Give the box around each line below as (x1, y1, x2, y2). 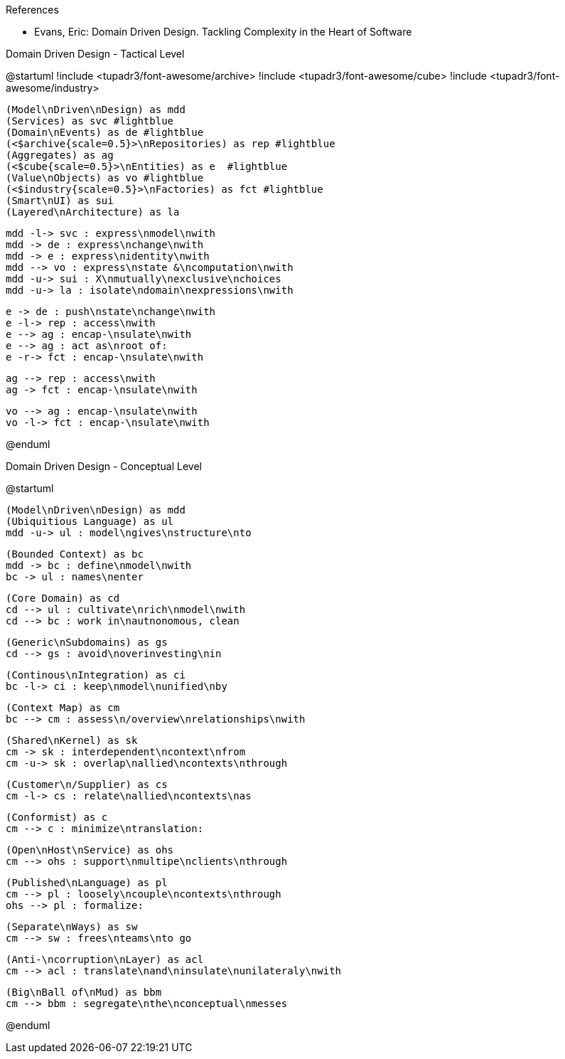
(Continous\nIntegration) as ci (6, 669, 185, 681)
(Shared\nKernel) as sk (6, 735, 138, 746)
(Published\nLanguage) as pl (6, 877, 168, 888)
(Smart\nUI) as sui (6, 195, 114, 206)
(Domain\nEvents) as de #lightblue (6, 127, 204, 138)
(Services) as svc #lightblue (6, 115, 174, 127)
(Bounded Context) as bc (6, 548, 144, 560)
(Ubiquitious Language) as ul (6, 516, 174, 527)
